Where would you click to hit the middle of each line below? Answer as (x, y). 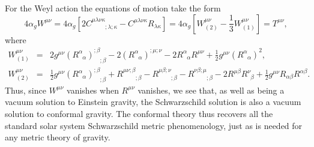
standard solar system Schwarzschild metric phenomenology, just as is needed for (154, 125)
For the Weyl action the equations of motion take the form (113, 8)
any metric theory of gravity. (58, 137)
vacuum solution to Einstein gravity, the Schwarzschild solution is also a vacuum (153, 102)
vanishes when (93, 90)
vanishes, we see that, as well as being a (211, 90)
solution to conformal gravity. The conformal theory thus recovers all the (139, 114)
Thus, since (26, 90)
